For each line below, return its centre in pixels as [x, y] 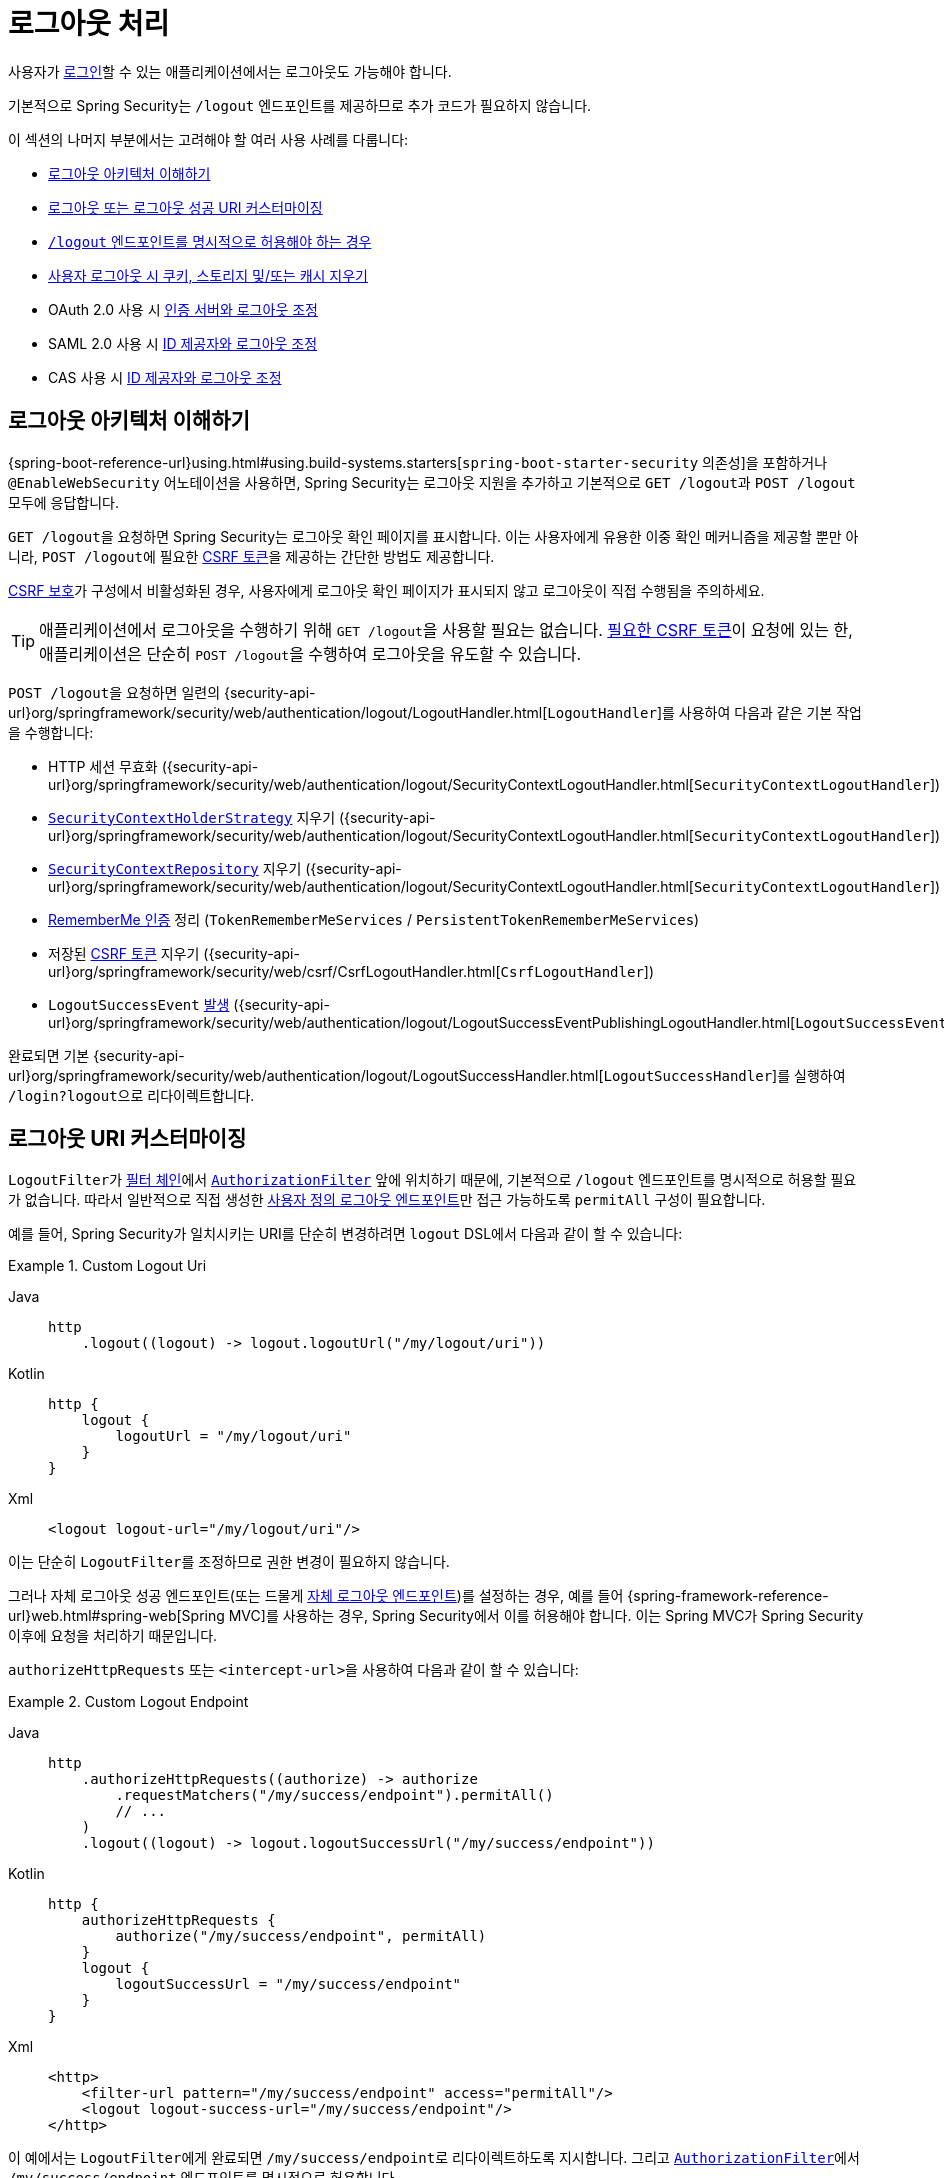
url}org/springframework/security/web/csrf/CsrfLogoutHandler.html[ [274, 971]
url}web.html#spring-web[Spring [116, 1616]
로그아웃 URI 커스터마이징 [127, 1139]
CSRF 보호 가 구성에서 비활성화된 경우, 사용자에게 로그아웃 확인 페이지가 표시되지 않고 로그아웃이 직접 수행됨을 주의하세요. [386, 590]
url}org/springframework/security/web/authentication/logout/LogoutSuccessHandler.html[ [306, 1075]
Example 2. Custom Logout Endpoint [128, 1702]
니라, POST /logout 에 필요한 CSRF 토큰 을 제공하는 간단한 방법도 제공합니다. [251, 556]
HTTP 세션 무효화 [103, 766]
